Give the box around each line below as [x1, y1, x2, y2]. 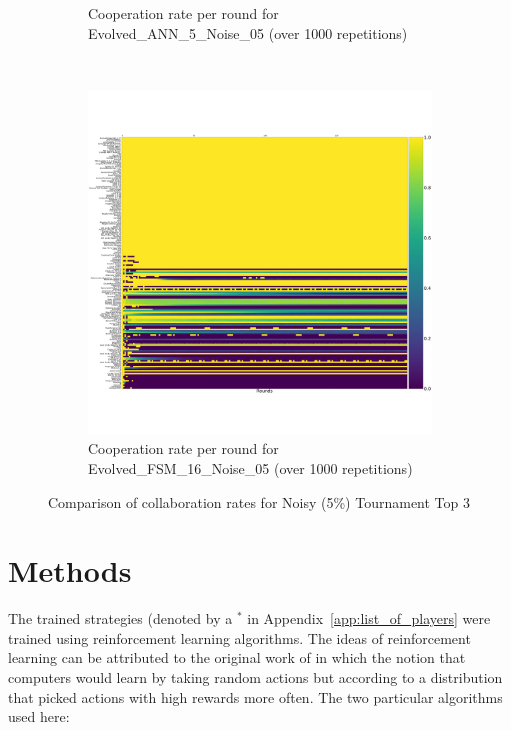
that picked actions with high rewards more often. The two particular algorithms [8, 686, 503, 707]
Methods [8, 550, 132, 591]
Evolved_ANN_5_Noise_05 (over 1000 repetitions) [88, 22, 408, 43]
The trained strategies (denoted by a [8, 608, 233, 629]
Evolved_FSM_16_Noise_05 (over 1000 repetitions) [88, 457, 413, 478]
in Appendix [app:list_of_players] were [247, 608, 491, 629]
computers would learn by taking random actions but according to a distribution [8, 667, 503, 688]
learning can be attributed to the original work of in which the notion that [8, 647, 466, 668]
